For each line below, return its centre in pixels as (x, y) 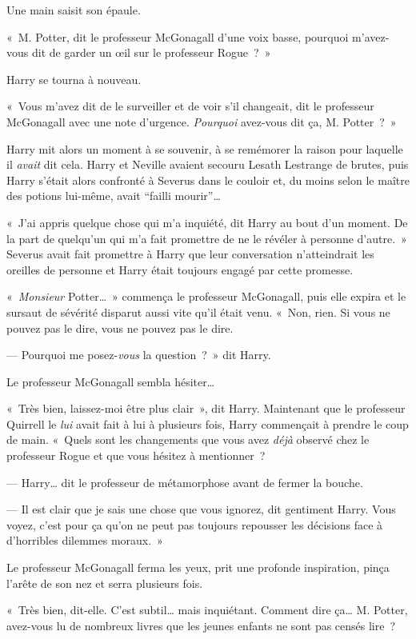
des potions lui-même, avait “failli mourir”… (114, 196)
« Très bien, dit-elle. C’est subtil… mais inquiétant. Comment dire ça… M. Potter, (207, 610)
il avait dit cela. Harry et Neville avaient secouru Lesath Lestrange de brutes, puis (208, 164)
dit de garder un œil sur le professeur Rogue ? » (151, 52)
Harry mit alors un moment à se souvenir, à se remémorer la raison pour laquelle (205, 148)
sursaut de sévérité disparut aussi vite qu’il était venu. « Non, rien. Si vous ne (198, 312)
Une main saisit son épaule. (74, 10)
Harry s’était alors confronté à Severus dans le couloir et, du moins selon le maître (208, 180)
